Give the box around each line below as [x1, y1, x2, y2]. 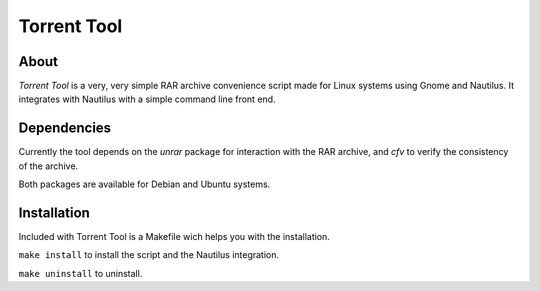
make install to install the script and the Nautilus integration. [18, 249, 280, 261]
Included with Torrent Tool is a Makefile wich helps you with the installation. [18, 231, 330, 243]
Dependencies [18, 120, 112, 137]
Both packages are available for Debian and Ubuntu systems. [18, 178, 271, 190]
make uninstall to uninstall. [18, 267, 143, 279]
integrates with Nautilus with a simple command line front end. [18, 93, 276, 105]
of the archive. [18, 160, 79, 172]
